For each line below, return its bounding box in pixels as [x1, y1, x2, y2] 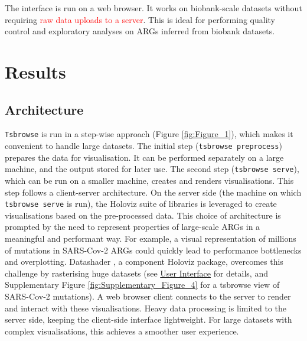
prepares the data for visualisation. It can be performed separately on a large [5, 151, 284, 163]
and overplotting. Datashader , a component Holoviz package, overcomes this [5, 255, 283, 268]
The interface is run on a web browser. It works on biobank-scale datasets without [5, 2, 302, 14]
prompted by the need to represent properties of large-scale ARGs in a [5, 220, 260, 233]
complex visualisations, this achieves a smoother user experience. [5, 324, 239, 337]
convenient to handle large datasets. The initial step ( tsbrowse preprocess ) [5, 139, 282, 152]
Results [5, 59, 66, 83]
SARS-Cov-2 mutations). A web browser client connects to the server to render [5, 290, 291, 302]
